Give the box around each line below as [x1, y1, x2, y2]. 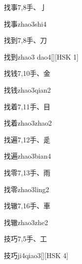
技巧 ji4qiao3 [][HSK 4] [4, 250, 68, 260]
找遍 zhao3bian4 [4, 151, 51, 161]
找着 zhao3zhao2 [4, 118, 52, 128]
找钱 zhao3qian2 [4, 84, 51, 95]
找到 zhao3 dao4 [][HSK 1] [4, 51, 79, 62]
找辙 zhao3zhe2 [4, 217, 48, 227]
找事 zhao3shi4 [4, 18, 47, 29]
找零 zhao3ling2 [4, 184, 49, 194]
